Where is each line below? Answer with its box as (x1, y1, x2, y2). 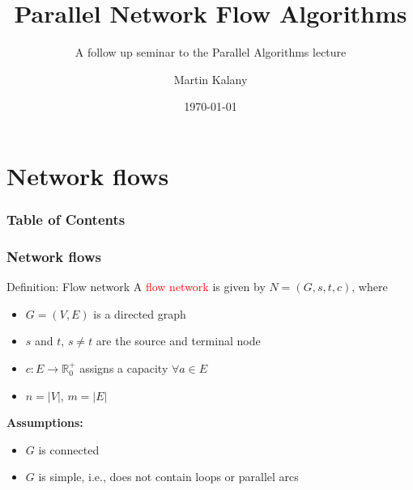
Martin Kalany (173, 70, 248, 87)
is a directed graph (93, 305, 186, 322)
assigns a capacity (79, 359, 168, 376)
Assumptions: (6, 414, 83, 431)
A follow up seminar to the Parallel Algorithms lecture (75, 44, 347, 61)
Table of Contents (6, 209, 126, 230)
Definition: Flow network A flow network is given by (6, 278, 266, 295)
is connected (38, 441, 100, 458)
